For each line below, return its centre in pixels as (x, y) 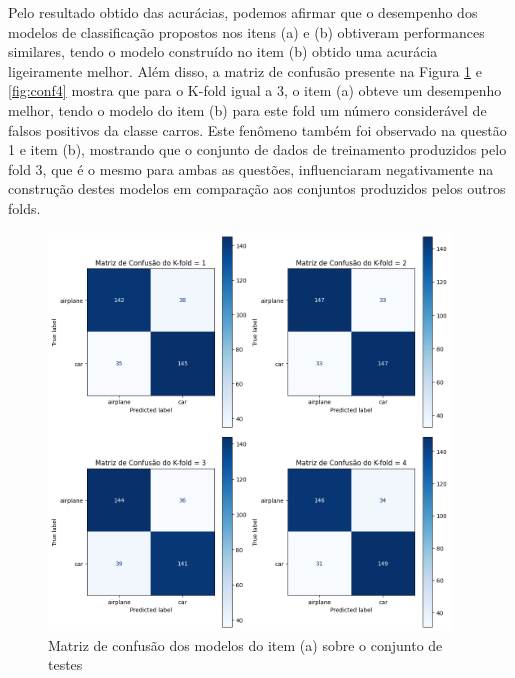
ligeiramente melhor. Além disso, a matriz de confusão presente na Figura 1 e (245, 70)
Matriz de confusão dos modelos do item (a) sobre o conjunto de (245, 644)
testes (65, 664)
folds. (24, 207)
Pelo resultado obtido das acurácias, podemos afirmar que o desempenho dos (243, 12)
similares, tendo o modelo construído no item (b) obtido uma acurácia (223, 51)
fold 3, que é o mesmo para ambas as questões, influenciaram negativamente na (251, 168)
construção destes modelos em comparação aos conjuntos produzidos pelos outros (257, 188)
